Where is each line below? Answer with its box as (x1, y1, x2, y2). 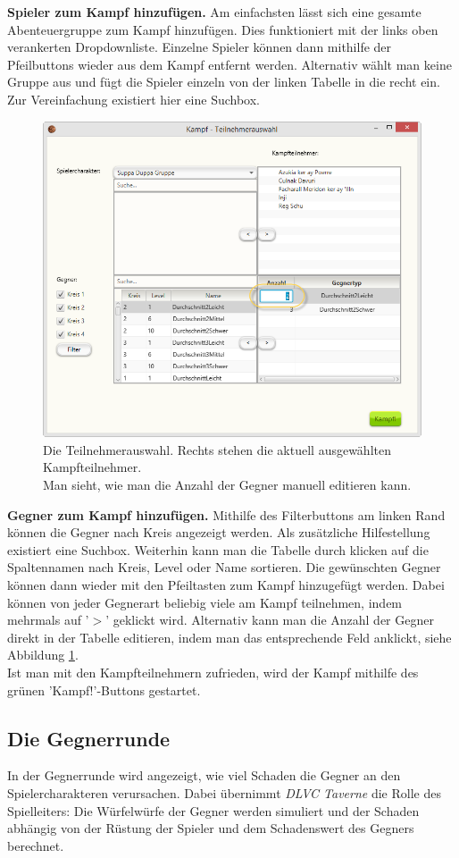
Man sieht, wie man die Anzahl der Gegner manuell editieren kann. (43, 475, 412, 494)
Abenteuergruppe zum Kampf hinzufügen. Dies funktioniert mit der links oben (7, 20, 438, 38)
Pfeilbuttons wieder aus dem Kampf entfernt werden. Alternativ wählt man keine (7, 55, 452, 73)
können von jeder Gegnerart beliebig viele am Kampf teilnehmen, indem (7, 593, 403, 611)
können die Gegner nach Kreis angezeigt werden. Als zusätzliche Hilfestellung (7, 523, 430, 542)
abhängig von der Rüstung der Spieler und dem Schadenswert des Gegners (7, 819, 414, 837)
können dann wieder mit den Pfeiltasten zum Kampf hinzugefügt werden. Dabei (7, 576, 445, 593)
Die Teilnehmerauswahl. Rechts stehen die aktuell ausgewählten (43, 440, 391, 458)
